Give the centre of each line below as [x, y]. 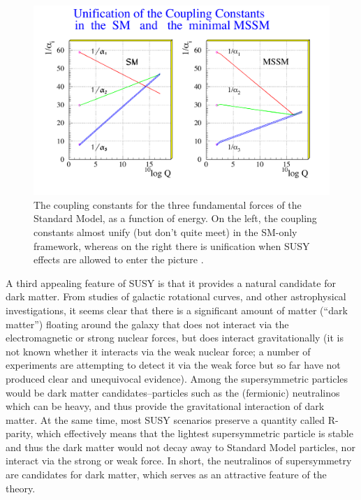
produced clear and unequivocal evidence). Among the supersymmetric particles [177, 378]
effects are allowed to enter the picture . [119, 259]
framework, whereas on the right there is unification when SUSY [172, 245]
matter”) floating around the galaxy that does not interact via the [147, 324]
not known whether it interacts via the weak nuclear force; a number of [158, 351]
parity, [20, 433]
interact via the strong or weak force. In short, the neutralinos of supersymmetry [179, 461]
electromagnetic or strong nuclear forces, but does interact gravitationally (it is [175, 338]
